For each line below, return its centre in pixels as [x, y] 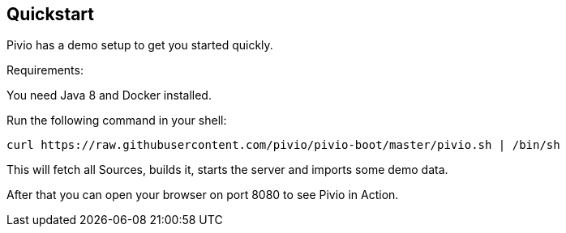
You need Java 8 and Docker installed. [109, 95]
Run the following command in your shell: [117, 121]
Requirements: [45, 70]
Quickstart [51, 14]
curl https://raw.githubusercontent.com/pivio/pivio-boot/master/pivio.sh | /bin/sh [283, 145]
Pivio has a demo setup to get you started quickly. [140, 45]
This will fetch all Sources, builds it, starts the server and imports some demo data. [227, 170]
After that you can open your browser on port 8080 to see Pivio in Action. [203, 195]
